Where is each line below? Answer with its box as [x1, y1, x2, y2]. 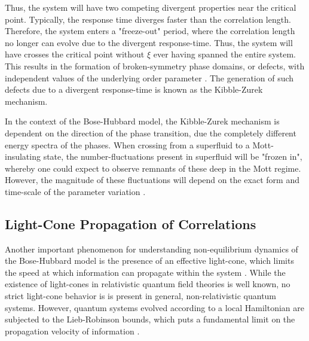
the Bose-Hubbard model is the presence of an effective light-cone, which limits [5, 254, 294, 267]
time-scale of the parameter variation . [5, 185, 146, 197]
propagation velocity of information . [5, 324, 140, 337]
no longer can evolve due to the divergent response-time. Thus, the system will [5, 36, 293, 48]
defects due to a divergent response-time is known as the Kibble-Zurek [5, 83, 263, 96]
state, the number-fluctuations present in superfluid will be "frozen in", [43, 150, 302, 163]
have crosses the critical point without [5, 48, 145, 60]
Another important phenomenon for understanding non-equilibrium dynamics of [5, 242, 298, 255]
